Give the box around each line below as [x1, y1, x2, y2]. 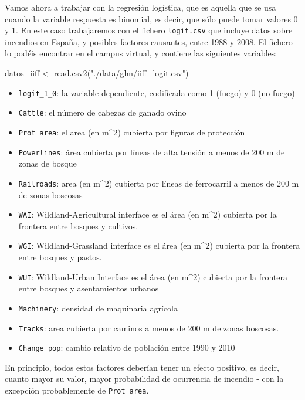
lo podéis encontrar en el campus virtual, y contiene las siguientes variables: [5, 47, 277, 59]
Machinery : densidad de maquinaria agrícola [18, 301, 178, 314]
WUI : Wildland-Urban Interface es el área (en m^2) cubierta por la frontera [18, 270, 287, 283]
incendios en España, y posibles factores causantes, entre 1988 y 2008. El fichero [5, 35, 293, 48]
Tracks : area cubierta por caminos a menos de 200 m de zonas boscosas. [18, 321, 279, 334]
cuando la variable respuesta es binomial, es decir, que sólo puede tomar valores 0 [5, 12, 298, 25]
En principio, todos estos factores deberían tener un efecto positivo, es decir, [5, 361, 279, 373]
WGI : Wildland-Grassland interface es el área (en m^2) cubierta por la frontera [18, 239, 300, 252]
